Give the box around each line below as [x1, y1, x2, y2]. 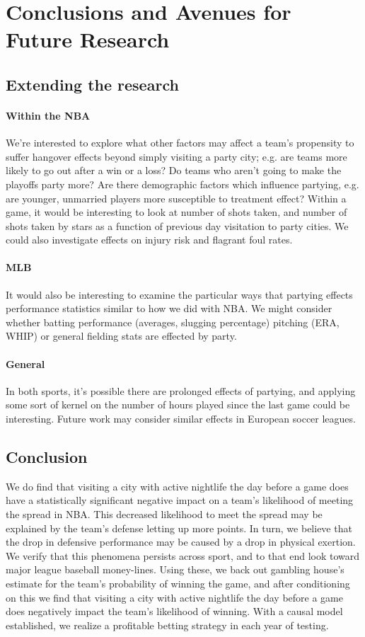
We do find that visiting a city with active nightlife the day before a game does [6, 478, 349, 493]
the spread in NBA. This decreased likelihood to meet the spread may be [6, 507, 323, 522]
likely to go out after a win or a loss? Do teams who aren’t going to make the [6, 163, 342, 178]
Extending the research [6, 73, 179, 95]
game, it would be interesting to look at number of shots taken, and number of [6, 205, 347, 219]
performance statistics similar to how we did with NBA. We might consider [6, 301, 332, 316]
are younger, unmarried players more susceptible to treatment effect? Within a [6, 190, 347, 205]
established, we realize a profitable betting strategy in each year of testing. [6, 617, 329, 632]
